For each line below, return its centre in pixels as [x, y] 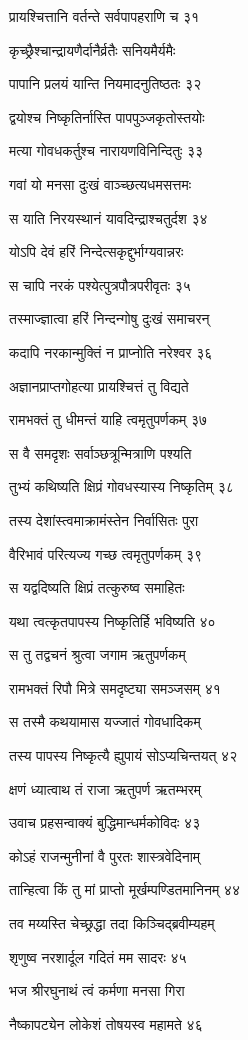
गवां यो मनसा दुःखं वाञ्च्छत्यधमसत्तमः [100, 183]
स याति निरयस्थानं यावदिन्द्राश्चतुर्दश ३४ [108, 217]
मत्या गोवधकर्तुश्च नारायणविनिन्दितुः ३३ [106, 150]
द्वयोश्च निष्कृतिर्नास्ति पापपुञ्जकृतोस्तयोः [107, 116]
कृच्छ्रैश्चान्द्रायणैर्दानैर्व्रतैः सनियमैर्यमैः [92, 49]
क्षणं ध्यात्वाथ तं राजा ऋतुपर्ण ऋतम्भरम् [105, 788]
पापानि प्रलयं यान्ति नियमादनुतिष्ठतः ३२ [105, 83]
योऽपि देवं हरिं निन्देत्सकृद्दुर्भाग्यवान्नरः [96, 251]
